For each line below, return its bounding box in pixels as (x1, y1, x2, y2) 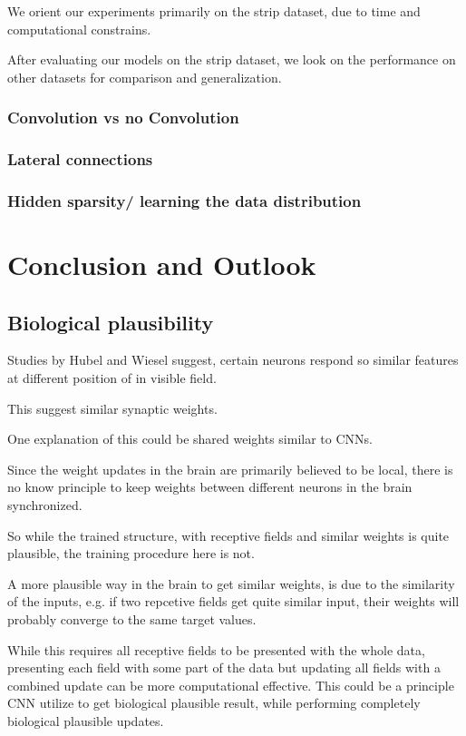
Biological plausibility (7, 308, 214, 336)
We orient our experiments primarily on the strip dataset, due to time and (7, 2, 421, 20)
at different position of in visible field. (7, 368, 217, 388)
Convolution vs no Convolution (7, 106, 239, 129)
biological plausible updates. (7, 711, 164, 730)
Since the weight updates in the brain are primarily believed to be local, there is (7, 459, 453, 478)
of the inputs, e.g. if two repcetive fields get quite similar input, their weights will (7, 592, 460, 611)
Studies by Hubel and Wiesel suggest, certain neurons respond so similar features (7, 350, 459, 369)
